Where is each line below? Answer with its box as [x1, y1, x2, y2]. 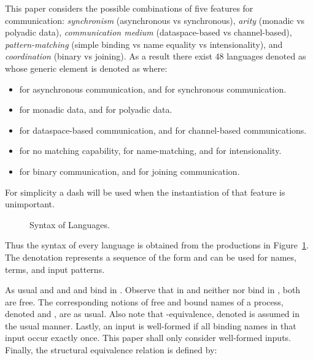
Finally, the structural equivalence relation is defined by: [5, 343, 217, 356]
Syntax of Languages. [29, 218, 110, 231]
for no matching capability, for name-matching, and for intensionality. [19, 144, 282, 157]
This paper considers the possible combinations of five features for [5, 2, 253, 14]
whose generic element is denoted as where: [5, 61, 168, 74]
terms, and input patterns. [5, 262, 105, 275]
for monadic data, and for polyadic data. [19, 103, 172, 116]
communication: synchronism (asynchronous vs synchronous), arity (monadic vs [5, 13, 305, 26]
